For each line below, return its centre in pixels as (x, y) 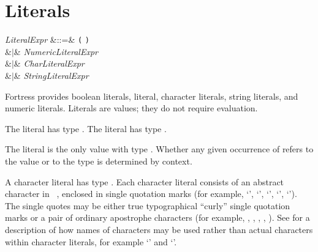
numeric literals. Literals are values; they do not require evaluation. (131, 108)
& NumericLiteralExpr (56, 51)
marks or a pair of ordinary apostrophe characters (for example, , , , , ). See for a (157, 217)
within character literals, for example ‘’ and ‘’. (91, 241)
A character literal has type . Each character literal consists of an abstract (145, 181)
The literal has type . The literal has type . (86, 128)
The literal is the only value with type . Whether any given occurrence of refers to (159, 149)
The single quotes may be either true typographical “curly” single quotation (148, 205)
